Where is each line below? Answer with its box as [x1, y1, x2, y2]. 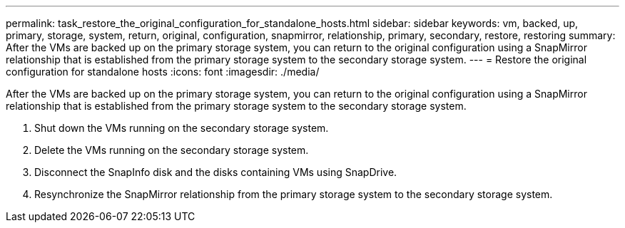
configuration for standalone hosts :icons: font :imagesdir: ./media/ [6, 66, 320, 78]
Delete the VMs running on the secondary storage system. [34, 144, 309, 156]
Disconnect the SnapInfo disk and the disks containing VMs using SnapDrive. [34, 166, 397, 178]
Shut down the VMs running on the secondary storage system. [34, 122, 329, 134]
